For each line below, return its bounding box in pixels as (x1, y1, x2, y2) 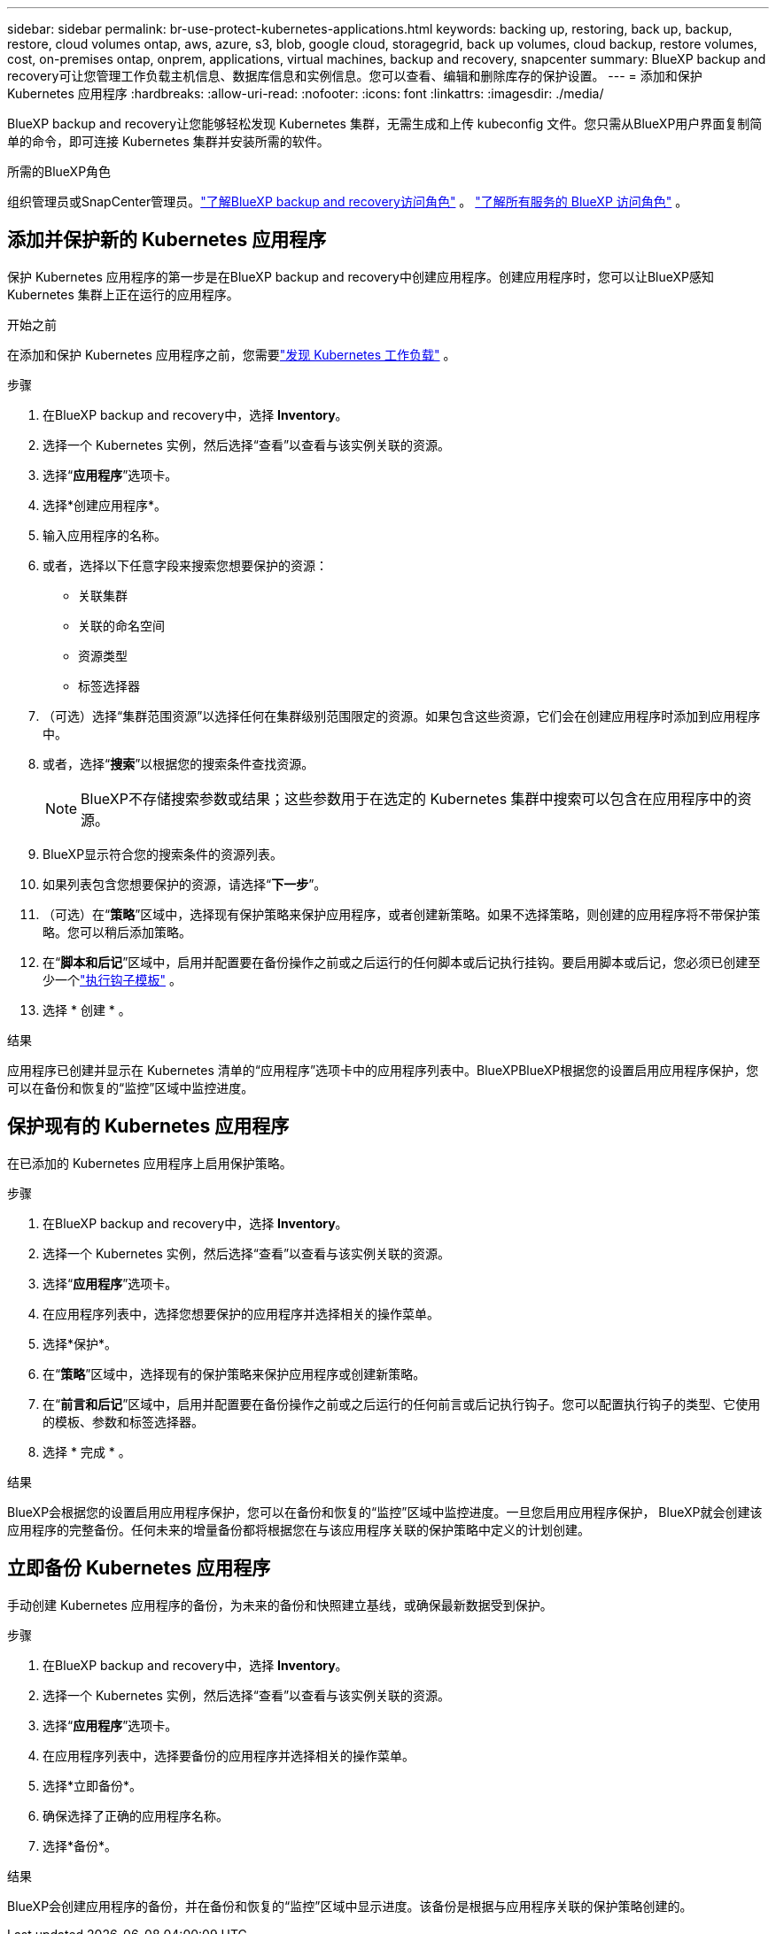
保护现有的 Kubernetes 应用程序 (7, 1115, 290, 1138)
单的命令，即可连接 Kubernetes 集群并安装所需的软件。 (7, 134, 330, 149)
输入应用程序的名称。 (43, 527, 167, 543)
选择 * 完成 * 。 (43, 1443, 131, 1459)
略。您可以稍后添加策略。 (43, 924, 191, 940)
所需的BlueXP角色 (7, 164, 112, 179)
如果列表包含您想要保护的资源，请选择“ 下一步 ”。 (43, 876, 327, 892)
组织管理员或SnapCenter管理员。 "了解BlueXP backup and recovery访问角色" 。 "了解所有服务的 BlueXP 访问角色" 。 (7, 194, 688, 209)
